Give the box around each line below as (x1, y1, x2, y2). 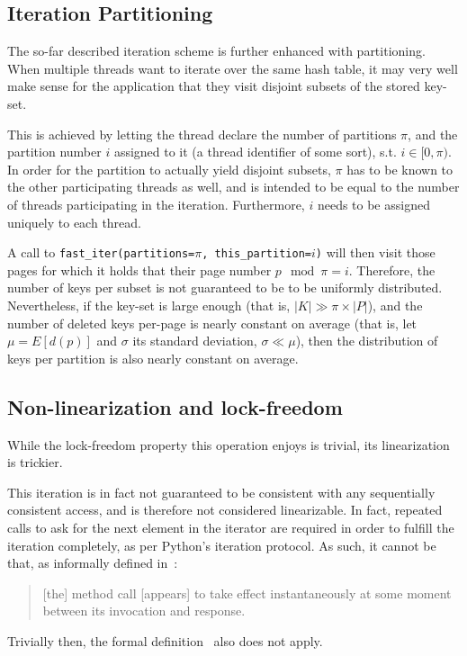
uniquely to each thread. (7, 212, 142, 231)
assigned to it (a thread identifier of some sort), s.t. (113, 142, 397, 161)
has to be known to (346, 159, 454, 178)
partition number (7, 142, 102, 161)
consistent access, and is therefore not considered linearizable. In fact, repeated (7, 500, 443, 519)
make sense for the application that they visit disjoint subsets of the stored (7, 76, 420, 95)
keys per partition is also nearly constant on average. (7, 348, 299, 367)
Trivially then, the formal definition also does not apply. (7, 631, 323, 650)
